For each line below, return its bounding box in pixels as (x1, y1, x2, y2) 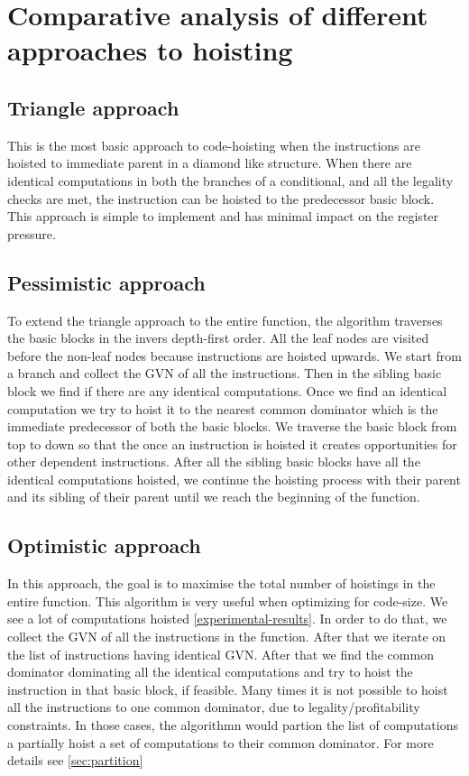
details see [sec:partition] (7, 751, 143, 770)
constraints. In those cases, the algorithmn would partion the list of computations (7, 716, 458, 734)
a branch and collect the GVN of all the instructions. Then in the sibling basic (7, 364, 442, 383)
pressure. (7, 224, 56, 243)
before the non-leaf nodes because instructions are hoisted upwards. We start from (7, 346, 462, 365)
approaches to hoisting (7, 32, 293, 69)
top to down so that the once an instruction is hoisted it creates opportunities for (7, 434, 457, 453)
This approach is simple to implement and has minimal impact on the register (7, 207, 439, 226)
